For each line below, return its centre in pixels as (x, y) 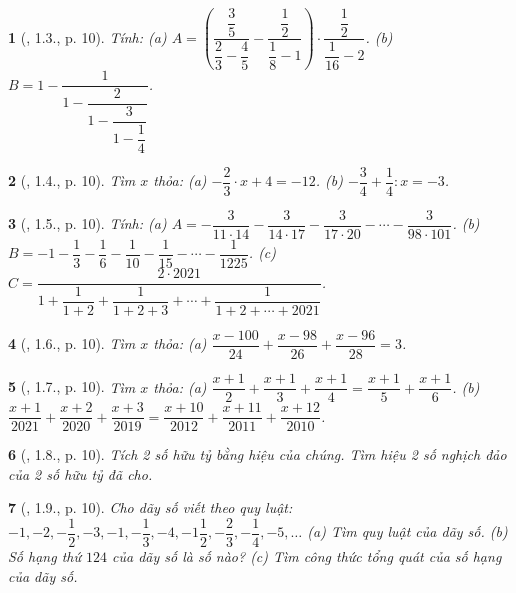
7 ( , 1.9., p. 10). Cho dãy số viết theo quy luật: (150, 507)
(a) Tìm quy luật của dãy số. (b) (407, 531)
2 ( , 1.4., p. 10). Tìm (72, 180)
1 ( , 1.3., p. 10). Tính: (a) (87, 36)
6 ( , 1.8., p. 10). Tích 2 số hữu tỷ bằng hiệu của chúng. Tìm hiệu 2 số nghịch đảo (257, 454)
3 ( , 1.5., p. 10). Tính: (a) (87, 223)
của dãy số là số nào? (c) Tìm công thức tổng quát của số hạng (307, 556)
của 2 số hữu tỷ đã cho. (80, 473)
